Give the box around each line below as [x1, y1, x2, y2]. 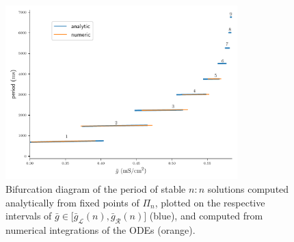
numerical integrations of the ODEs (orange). [5, 222, 196, 237]
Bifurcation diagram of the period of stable [5, 181, 186, 196]
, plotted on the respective [155, 195, 265, 209]
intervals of [5, 209, 52, 223]
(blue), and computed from [149, 209, 263, 223]
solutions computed [207, 181, 289, 196]
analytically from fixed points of [5, 195, 139, 209]
